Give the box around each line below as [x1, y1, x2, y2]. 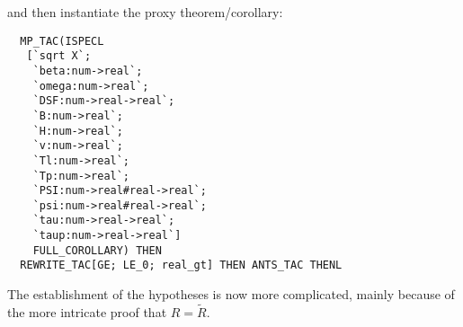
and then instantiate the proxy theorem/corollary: [7, 3, 283, 21]
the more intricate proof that [7, 302, 167, 321]
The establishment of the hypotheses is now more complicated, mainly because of [7, 285, 455, 304]
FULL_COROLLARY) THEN [32, 243, 162, 257]
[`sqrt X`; [26, 49, 92, 63]
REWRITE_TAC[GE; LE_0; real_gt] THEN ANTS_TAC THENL [20, 259, 343, 272]
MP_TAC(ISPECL [20, 34, 104, 48]
